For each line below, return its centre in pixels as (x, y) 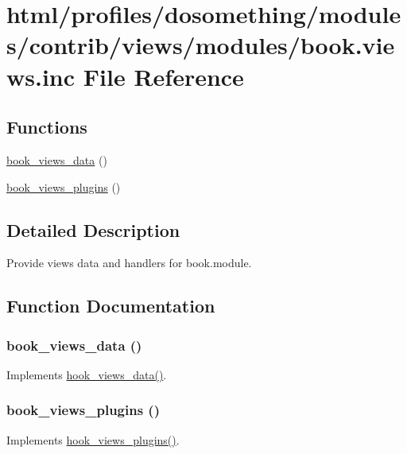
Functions (47, 127)
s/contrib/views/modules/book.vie (201, 45)
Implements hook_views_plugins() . (93, 439)
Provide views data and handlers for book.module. (129, 263)
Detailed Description (93, 229)
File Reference (163, 76)
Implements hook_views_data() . (87, 374)
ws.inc (41, 76)
